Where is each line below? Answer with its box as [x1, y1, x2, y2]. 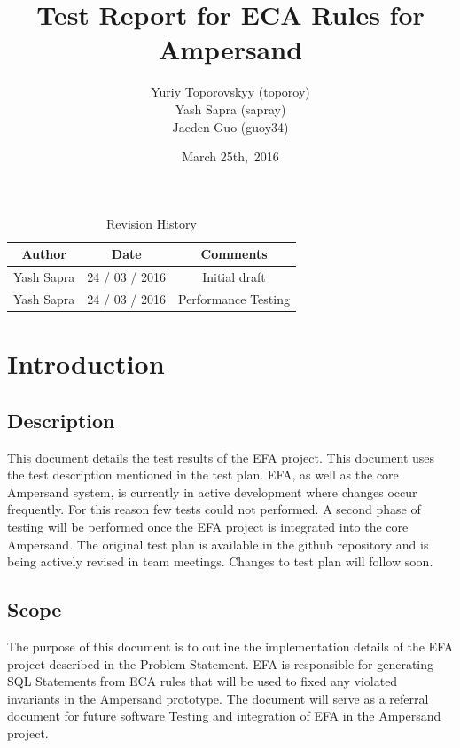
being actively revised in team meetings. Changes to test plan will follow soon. [7, 552, 433, 571]
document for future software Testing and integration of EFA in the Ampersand [7, 706, 441, 725]
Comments [200, 245, 268, 263]
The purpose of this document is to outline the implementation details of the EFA [7, 637, 454, 655]
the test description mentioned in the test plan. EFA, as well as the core [7, 465, 399, 484]
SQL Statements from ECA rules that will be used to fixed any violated [7, 672, 398, 690]
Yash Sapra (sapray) [175, 99, 286, 118]
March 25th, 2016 [182, 147, 279, 166]
